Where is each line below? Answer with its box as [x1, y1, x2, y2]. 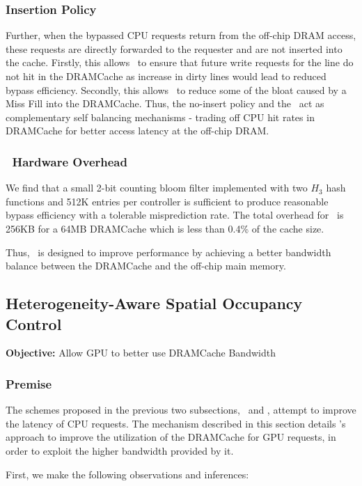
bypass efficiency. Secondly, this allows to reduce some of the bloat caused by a [6, 82, 347, 97]
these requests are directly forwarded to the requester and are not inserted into [6, 41, 343, 56]
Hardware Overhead [12, 152, 127, 170]
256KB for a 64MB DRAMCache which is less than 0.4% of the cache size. [6, 221, 324, 235]
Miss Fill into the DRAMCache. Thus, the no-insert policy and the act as [6, 96, 324, 111]
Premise [6, 375, 52, 392]
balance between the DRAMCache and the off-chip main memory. [6, 258, 286, 273]
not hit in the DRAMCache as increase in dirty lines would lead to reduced [6, 69, 326, 83]
